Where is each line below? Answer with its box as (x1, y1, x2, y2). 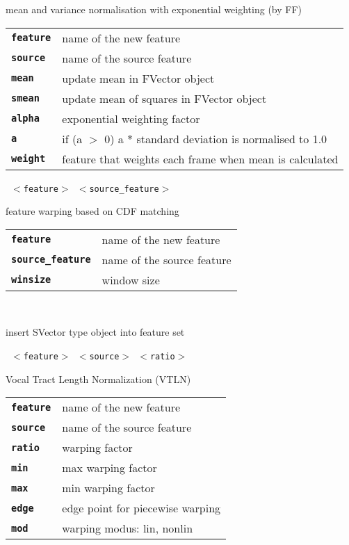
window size (102, 271, 160, 288)
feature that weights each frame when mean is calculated (62, 150, 339, 167)
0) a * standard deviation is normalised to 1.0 (104, 130, 327, 147)
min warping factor (62, 480, 155, 496)
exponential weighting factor (62, 110, 200, 127)
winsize (11, 274, 51, 286)
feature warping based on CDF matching (6, 204, 179, 218)
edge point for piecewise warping (62, 500, 221, 516)
